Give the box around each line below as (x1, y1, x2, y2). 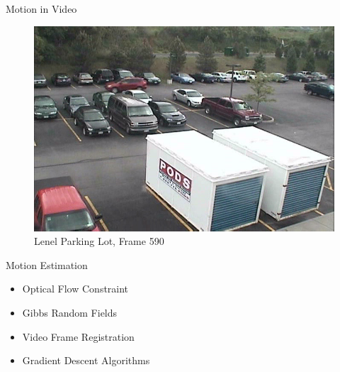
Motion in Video (6, 1, 77, 16)
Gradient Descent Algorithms (22, 353, 150, 368)
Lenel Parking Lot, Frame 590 (34, 234, 164, 248)
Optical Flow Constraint (22, 281, 129, 296)
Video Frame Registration (22, 329, 135, 344)
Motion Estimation (6, 257, 88, 272)
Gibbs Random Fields (22, 305, 118, 320)
